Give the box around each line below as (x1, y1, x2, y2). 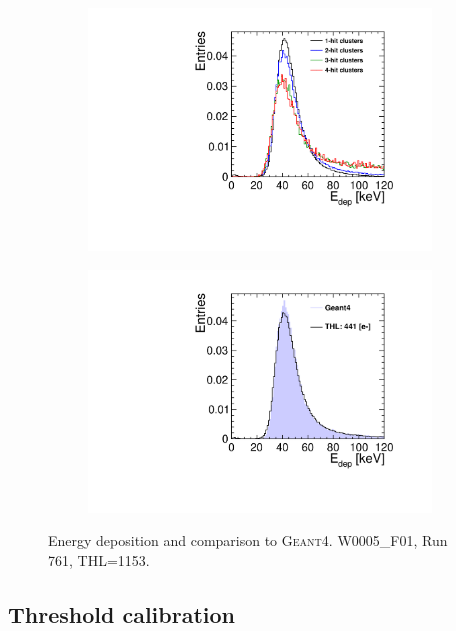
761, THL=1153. (48, 550, 150, 570)
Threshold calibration (8, 598, 235, 629)
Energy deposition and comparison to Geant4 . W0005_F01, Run (48, 530, 448, 551)
